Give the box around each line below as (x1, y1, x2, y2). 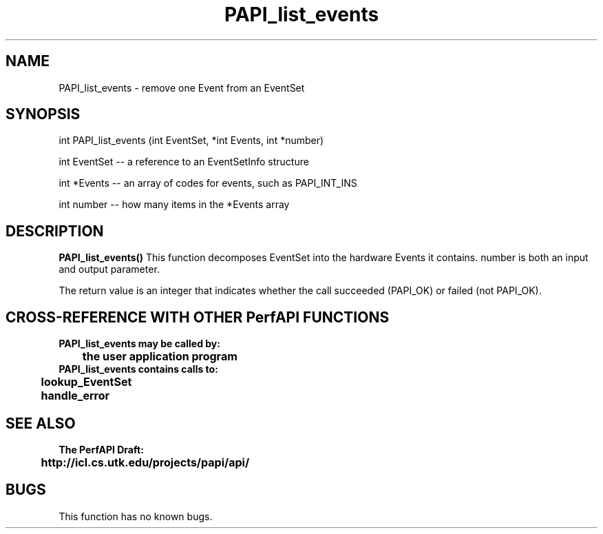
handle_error (41, 389, 109, 403)
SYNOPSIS (6, 105, 81, 123)
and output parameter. (59, 263, 160, 276)
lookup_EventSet (41, 375, 132, 389)
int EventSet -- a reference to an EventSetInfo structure (59, 156, 309, 168)
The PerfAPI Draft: (59, 443, 144, 455)
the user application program (82, 349, 237, 364)
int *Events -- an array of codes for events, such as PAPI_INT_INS (59, 177, 357, 189)
